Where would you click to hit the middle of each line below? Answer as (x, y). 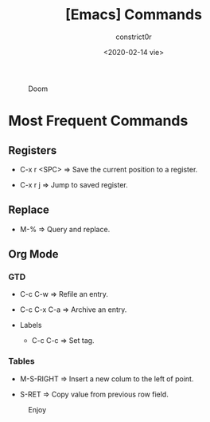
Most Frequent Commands (98, 121)
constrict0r (134, 37)
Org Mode (33, 254)
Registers (33, 150)
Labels (31, 325)
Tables (21, 361)
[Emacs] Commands (134, 15)
